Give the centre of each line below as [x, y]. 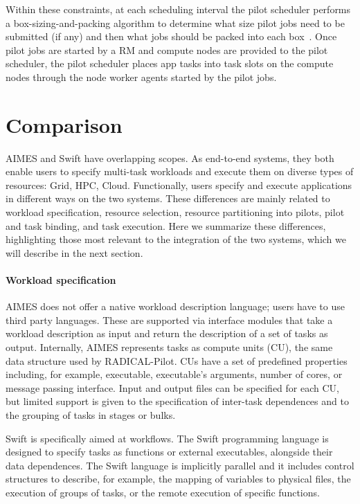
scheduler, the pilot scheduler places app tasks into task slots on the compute [170, 63]
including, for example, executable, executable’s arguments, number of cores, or [174, 374]
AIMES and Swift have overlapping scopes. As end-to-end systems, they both [170, 157]
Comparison [64, 124]
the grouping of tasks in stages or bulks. [91, 414]
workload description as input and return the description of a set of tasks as [167, 333]
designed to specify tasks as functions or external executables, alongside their [169, 452]
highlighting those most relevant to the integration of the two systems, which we [176, 239]
